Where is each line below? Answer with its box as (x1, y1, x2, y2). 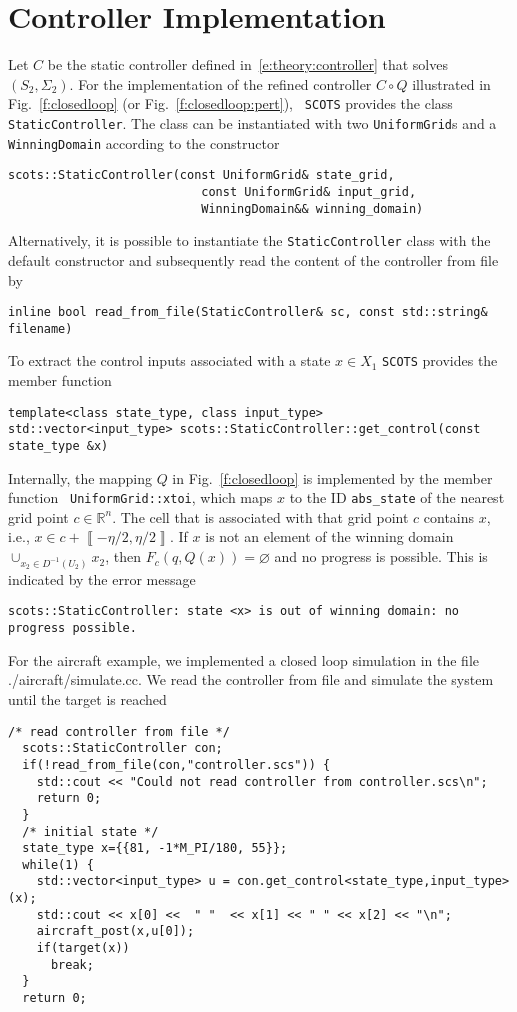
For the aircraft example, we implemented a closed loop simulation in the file (8, 649, 480, 670)
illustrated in (412, 73, 491, 94)
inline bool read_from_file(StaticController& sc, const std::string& (8, 305, 488, 320)
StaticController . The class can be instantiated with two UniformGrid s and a (8, 112, 497, 133)
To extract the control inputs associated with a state (8, 350, 331, 371)
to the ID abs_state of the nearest (289, 487, 505, 508)
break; (50, 957, 94, 972)
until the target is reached (8, 688, 167, 709)
